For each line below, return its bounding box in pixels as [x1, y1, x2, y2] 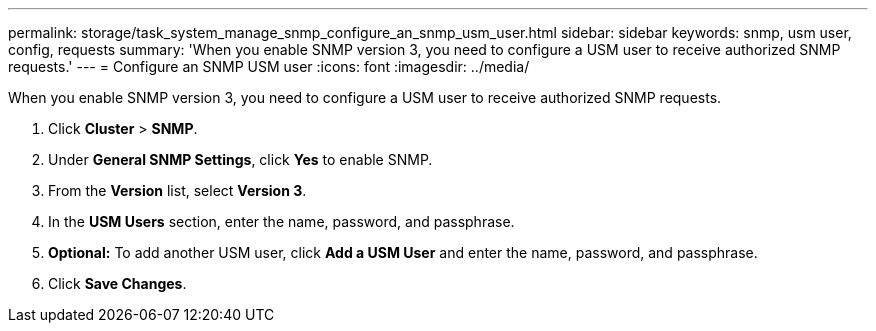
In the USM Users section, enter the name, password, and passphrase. [48, 213, 515, 230]
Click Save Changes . [48, 275, 187, 292]
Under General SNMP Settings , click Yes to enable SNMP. [48, 151, 433, 168]
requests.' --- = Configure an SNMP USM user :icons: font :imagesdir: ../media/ [8, 58, 530, 75]
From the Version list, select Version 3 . [48, 182, 307, 199]
